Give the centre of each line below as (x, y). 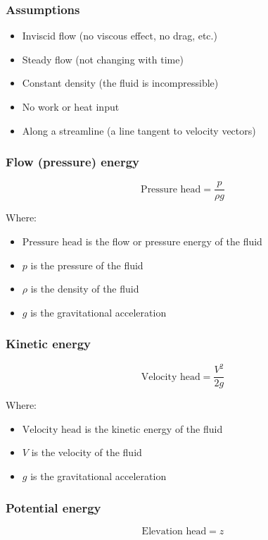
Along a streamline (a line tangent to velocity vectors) (139, 130)
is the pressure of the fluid (87, 265)
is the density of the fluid (85, 289)
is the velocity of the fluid (87, 452)
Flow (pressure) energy (72, 162)
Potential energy (53, 507)
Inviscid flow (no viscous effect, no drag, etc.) (120, 36)
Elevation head (174, 531)
